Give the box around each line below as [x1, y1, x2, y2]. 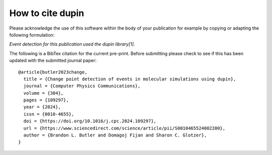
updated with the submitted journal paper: [9, 58, 97, 64]
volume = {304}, [23, 90, 64, 96]
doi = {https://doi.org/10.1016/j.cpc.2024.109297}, [23, 118, 157, 124]
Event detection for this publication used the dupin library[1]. [9, 41, 135, 47]
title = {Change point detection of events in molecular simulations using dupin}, [23, 76, 236, 82]
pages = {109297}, [23, 97, 69, 103]
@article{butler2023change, [18, 69, 88, 75]
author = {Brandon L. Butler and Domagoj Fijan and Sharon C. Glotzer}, [23, 132, 207, 138]
